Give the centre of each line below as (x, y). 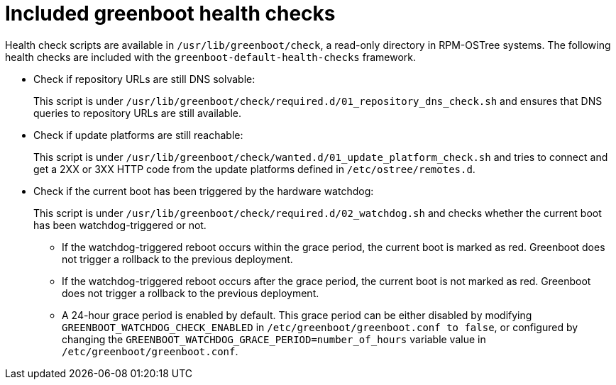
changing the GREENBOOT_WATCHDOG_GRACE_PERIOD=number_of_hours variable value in (274, 339)
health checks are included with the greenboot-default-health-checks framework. (210, 57)
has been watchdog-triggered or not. (120, 225)
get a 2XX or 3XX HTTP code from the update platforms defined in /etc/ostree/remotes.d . (254, 169)
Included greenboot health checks (170, 13)
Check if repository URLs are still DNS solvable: (144, 79)
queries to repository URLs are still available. (138, 113)
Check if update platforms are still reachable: (138, 135)
